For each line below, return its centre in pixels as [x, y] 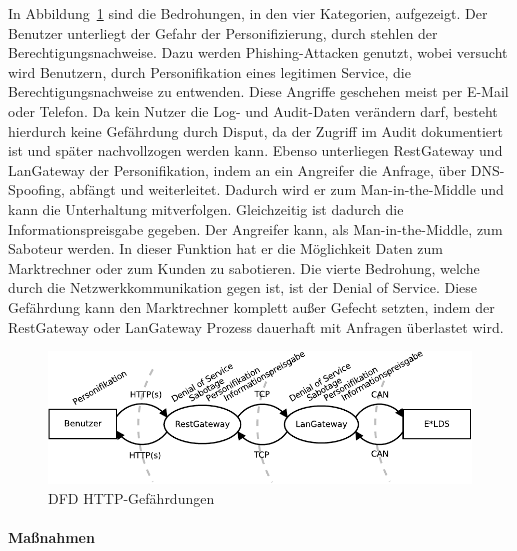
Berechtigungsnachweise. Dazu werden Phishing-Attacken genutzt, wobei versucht [258, 52]
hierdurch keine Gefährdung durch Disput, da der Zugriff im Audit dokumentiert [255, 130]
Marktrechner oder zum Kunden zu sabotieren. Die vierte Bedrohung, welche [244, 267]
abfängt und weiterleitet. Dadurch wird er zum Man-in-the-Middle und [286, 189]
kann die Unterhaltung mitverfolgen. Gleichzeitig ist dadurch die [206, 208]
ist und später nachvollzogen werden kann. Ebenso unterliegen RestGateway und [255, 150]
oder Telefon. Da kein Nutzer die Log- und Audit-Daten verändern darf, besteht [253, 110]
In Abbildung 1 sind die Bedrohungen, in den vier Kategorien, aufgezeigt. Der [248, 13]
